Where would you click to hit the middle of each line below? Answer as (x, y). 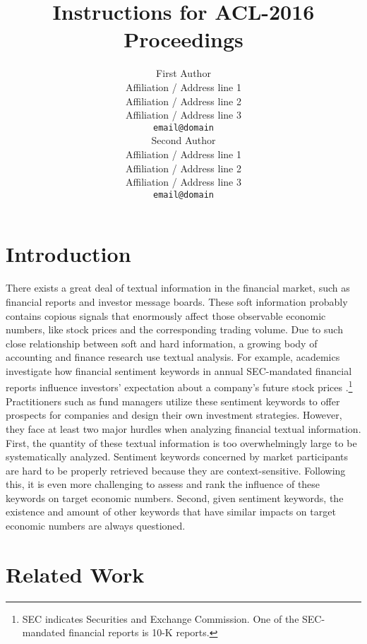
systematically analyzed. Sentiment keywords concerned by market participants (177, 457)
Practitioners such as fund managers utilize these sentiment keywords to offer (173, 401)
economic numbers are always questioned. (96, 526)
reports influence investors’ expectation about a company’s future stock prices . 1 (179, 386)
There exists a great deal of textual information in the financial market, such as (178, 288)
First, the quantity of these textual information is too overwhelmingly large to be (181, 442)
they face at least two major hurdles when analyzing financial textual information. (183, 428)
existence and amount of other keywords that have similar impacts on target (171, 512)
